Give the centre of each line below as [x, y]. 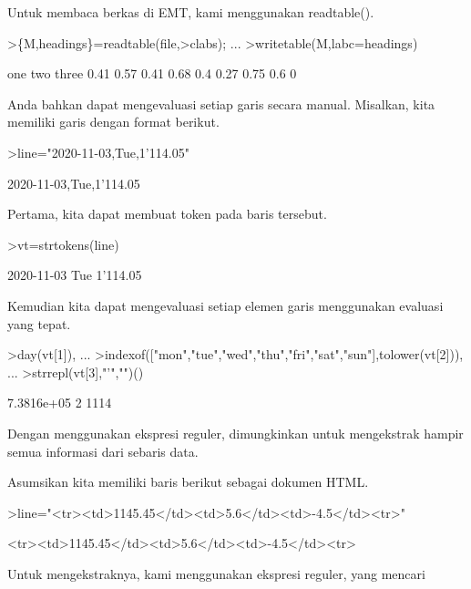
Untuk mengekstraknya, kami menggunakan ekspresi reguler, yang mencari [216, 573]
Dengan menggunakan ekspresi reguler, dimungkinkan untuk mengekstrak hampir [235, 433]
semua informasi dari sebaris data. [103, 451]
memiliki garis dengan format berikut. [113, 122]
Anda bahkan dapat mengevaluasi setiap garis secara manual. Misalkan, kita [221, 103]
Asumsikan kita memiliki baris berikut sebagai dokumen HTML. [188, 482]
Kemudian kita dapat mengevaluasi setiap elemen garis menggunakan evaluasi [225, 305]
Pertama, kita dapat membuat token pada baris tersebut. [167, 214]
